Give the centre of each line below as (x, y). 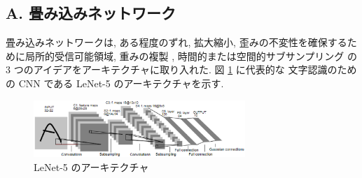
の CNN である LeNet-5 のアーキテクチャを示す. (115, 83)
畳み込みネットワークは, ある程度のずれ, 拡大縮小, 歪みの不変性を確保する (176, 42)
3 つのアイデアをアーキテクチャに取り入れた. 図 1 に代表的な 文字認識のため (181, 69)
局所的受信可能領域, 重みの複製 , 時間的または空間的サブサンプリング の (191, 55)
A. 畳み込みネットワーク (91, 13)
